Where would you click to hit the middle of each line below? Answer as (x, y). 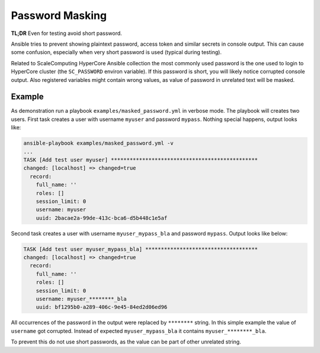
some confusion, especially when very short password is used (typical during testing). (116, 52)
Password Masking (59, 15)
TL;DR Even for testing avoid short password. (67, 33)
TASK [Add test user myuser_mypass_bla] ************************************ (140, 249)
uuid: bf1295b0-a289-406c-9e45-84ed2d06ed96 (102, 307)
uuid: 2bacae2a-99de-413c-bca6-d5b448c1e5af (102, 218)
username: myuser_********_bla (81, 299)
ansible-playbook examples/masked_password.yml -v (99, 143)
